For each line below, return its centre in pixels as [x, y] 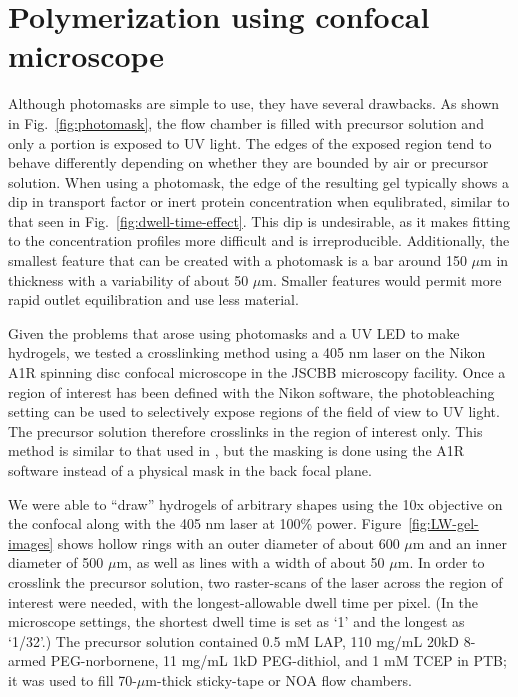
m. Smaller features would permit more [381, 279]
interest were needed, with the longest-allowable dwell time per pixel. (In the [243, 601]
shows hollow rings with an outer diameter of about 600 [228, 542]
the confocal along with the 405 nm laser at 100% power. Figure [205, 523]
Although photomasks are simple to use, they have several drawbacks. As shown [254, 103]
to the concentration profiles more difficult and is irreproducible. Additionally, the [259, 240]
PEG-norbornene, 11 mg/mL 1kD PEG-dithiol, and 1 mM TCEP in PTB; [278, 660]
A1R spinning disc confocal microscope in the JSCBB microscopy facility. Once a [257, 372]
